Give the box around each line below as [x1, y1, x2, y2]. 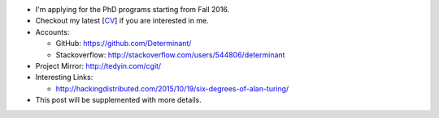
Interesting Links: [35, 73, 93, 82]
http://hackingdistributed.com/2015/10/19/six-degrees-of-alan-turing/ [55, 83, 289, 93]
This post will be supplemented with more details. [35, 95, 202, 105]
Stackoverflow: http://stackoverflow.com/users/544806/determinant [55, 49, 285, 60]
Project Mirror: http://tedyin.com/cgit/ [35, 61, 162, 70]
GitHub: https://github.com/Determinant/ [55, 39, 192, 48]
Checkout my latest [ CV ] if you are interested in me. [35, 16, 209, 26]
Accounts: [35, 27, 70, 36]
